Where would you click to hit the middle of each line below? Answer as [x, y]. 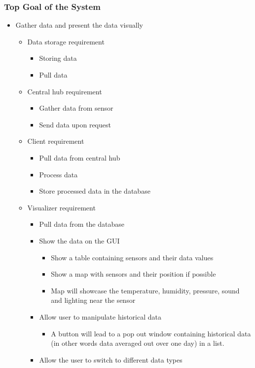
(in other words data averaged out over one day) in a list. [138, 343]
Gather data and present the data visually [79, 25]
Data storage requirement [66, 41]
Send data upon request [75, 124]
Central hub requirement [65, 91]
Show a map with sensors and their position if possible [133, 274]
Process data [58, 174]
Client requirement [56, 141]
